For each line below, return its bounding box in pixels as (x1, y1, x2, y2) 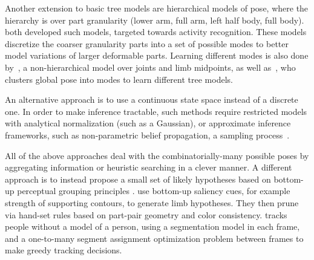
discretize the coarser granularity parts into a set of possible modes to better (5, 37, 289, 50)
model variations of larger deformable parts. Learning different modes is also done (5, 49, 309, 62)
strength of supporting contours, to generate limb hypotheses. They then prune (5, 196, 299, 209)
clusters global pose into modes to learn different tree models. (5, 73, 233, 85)
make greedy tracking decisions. (5, 244, 122, 256)
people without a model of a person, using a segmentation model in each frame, (5, 220, 300, 233)
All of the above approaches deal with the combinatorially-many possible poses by (5, 149, 309, 161)
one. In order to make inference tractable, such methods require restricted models (5, 105, 307, 117)
